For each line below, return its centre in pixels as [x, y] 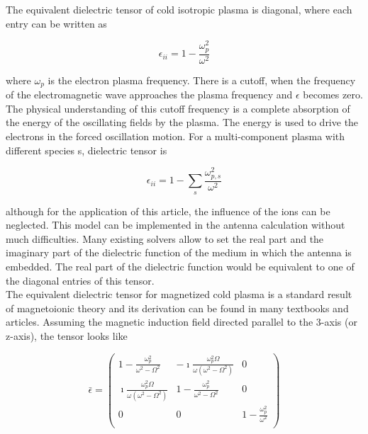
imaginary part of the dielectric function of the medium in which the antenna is [179, 252]
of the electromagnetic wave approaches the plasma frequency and [149, 95]
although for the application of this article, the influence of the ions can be [168, 211]
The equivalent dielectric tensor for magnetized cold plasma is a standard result [179, 294]
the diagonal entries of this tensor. [80, 280]
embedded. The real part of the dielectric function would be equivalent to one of [180, 266]
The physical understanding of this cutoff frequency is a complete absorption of [178, 108]
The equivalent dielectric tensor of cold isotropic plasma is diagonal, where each [179, 9]
